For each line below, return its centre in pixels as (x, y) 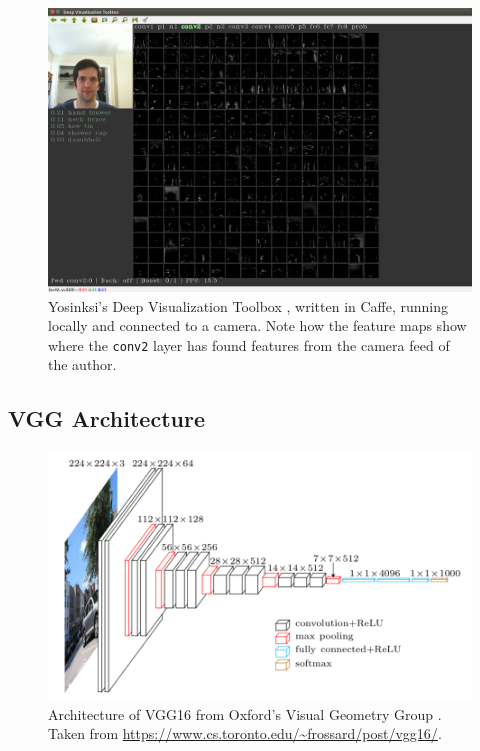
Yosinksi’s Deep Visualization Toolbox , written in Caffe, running (248, 305)
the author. (82, 364)
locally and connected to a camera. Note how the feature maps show (257, 325)
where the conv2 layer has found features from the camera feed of (249, 344)
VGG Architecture (106, 418)
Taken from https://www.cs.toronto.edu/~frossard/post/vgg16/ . (245, 733)
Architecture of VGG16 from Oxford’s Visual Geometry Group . (245, 713)
